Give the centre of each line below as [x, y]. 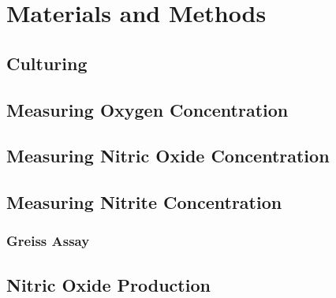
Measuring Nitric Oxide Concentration [168, 156]
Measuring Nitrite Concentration [144, 202]
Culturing [47, 63]
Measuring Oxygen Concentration [147, 109]
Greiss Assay [48, 241]
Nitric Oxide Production [108, 284]
